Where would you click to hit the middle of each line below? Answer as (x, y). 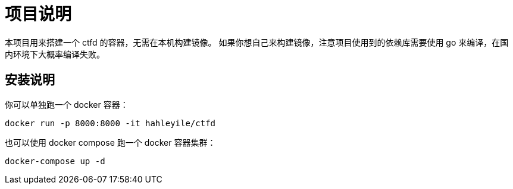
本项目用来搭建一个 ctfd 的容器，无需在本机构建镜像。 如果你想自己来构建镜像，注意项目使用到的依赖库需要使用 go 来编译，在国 (257, 42)
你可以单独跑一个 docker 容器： (67, 104)
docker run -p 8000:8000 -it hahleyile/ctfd (110, 123)
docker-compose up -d (55, 161)
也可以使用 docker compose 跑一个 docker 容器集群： (110, 142)
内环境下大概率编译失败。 (55, 54)
